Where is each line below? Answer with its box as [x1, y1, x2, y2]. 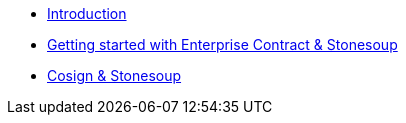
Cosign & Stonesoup [47, 67, 182, 84]
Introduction [47, 5, 127, 22]
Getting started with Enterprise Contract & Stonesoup [47, 36, 398, 53]
